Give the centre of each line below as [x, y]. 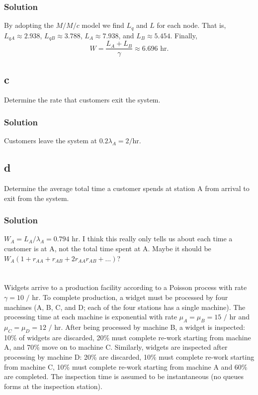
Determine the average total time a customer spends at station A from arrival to [127, 188]
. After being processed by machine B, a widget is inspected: [153, 327]
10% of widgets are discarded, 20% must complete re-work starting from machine [128, 337]
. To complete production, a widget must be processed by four [133, 297]
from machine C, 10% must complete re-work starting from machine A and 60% [126, 366]
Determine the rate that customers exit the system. [82, 100]
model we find [103, 25]
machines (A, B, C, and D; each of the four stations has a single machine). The [125, 307]
